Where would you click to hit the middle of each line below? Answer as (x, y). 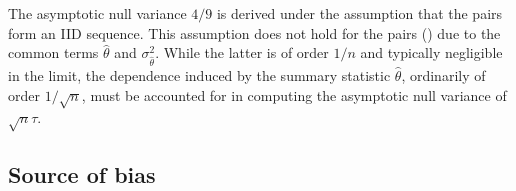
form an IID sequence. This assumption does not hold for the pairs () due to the (254, 32)
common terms (53, 52)
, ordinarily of (443, 74)
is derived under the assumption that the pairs (359, 13)
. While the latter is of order (242, 52)
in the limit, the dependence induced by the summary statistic (199, 74)
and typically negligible (431, 52)
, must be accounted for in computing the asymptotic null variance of (294, 94)
